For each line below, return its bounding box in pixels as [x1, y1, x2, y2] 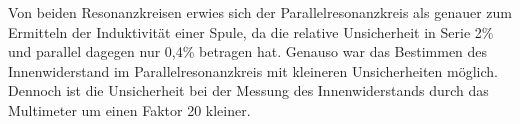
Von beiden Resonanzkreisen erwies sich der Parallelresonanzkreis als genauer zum [8, 2, 512, 22]
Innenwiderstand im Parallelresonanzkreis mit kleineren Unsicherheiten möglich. [8, 60, 498, 81]
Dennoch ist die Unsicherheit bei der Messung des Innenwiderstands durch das [8, 80, 489, 101]
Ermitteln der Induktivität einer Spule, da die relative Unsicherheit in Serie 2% [8, 21, 494, 42]
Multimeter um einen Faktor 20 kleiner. [8, 99, 251, 120]
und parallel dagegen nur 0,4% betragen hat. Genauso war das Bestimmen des [8, 41, 488, 62]
